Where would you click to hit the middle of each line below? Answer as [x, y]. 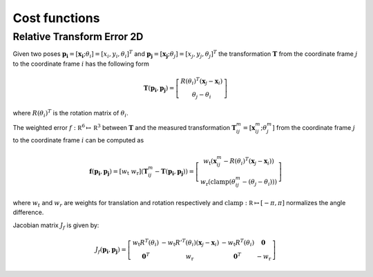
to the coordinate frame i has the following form [81, 64]
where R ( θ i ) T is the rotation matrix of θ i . [71, 113]
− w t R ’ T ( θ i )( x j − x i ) [190, 243]
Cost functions [56, 18]
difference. [28, 212]
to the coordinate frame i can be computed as [78, 140]
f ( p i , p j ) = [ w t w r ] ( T [118, 172]
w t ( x [210, 162]
